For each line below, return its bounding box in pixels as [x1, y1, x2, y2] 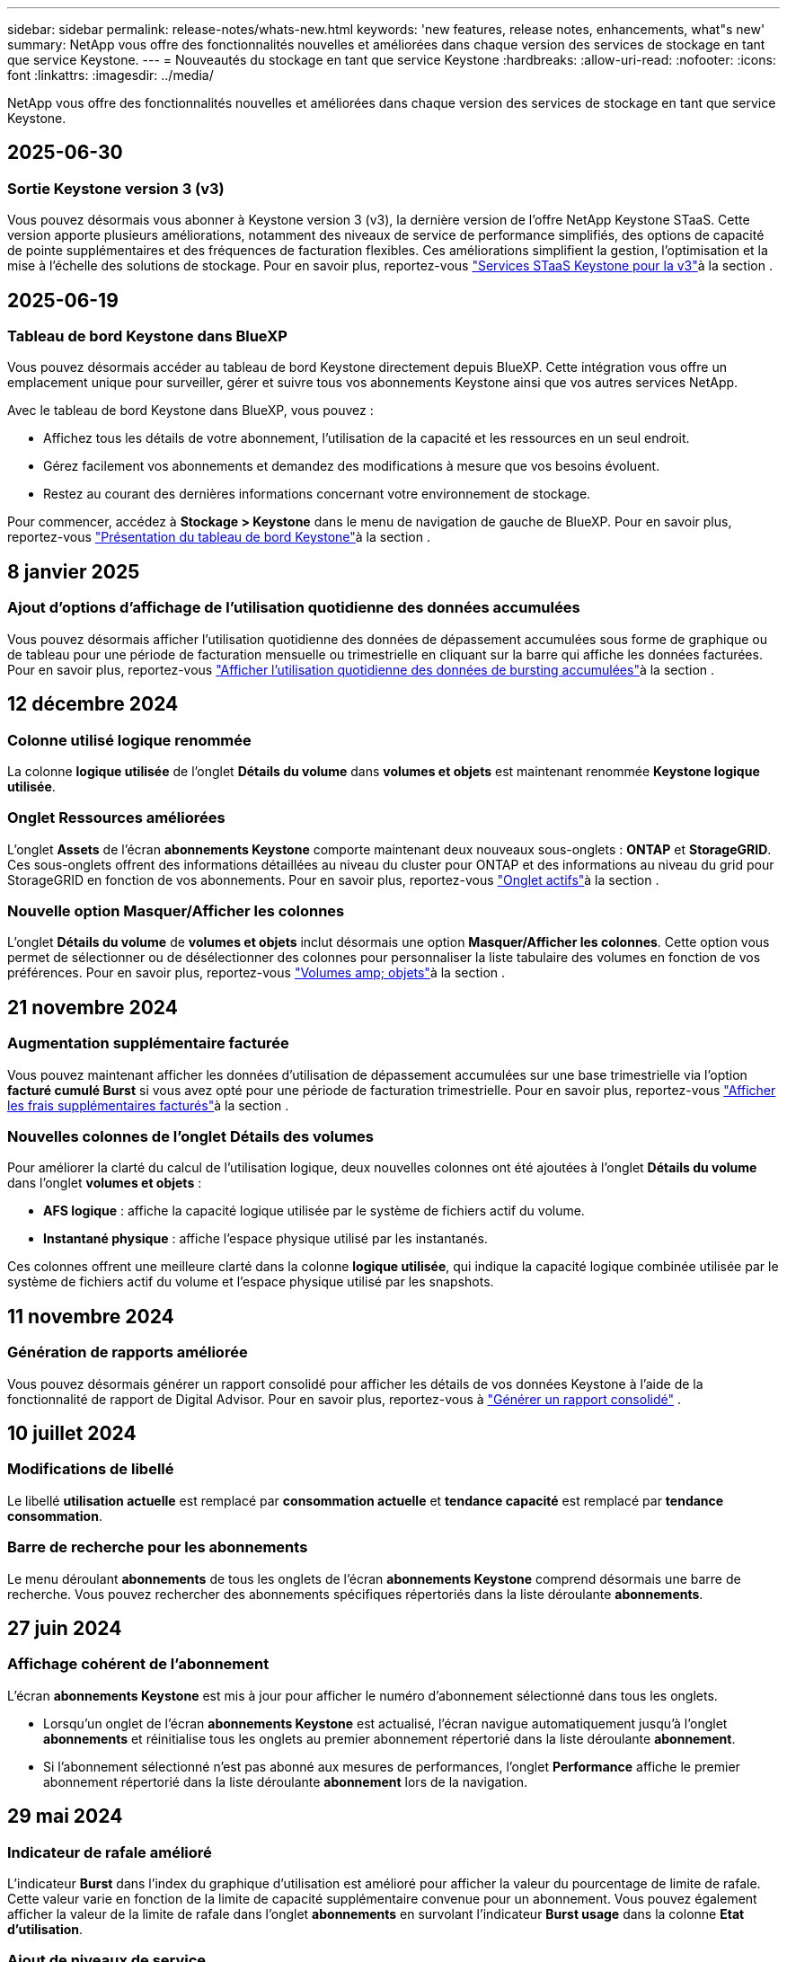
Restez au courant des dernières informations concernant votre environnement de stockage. [43, 486, 591, 502]
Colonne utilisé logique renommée [7, 730, 252, 749]
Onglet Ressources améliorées [7, 809, 225, 827]
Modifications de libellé [7, 1460, 174, 1479]
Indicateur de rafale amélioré [7, 1843, 212, 1861]
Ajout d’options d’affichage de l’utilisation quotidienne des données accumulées [7, 598, 580, 617]
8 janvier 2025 [7, 560, 140, 583]
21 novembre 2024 [7, 995, 178, 1019]
